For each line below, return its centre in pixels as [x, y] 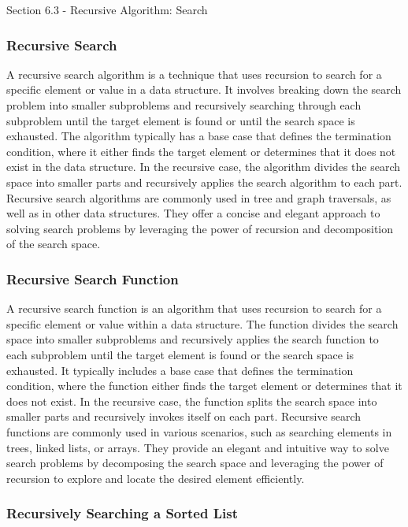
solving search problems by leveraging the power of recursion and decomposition [200, 228]
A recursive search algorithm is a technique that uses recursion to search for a [194, 74]
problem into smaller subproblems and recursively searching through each [184, 105]
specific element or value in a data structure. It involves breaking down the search [204, 89]
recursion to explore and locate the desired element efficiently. [156, 478]
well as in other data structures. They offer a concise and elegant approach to [193, 213]
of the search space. [54, 244]
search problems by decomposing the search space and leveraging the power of [195, 463]
